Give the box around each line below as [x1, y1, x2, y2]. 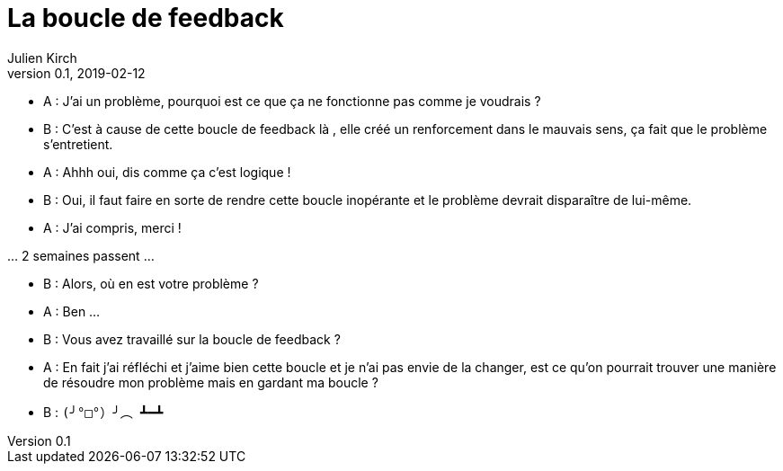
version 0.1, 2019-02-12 [7, 65, 146, 81]
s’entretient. [43, 136, 113, 152]
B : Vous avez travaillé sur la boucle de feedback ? [43, 331, 341, 347]
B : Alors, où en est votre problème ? [43, 275, 259, 291]
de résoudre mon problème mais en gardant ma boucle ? [43, 374, 378, 390]
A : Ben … [43, 303, 101, 319]
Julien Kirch [7, 49, 77, 66]
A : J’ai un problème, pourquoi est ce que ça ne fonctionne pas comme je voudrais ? [43, 93, 541, 109]
